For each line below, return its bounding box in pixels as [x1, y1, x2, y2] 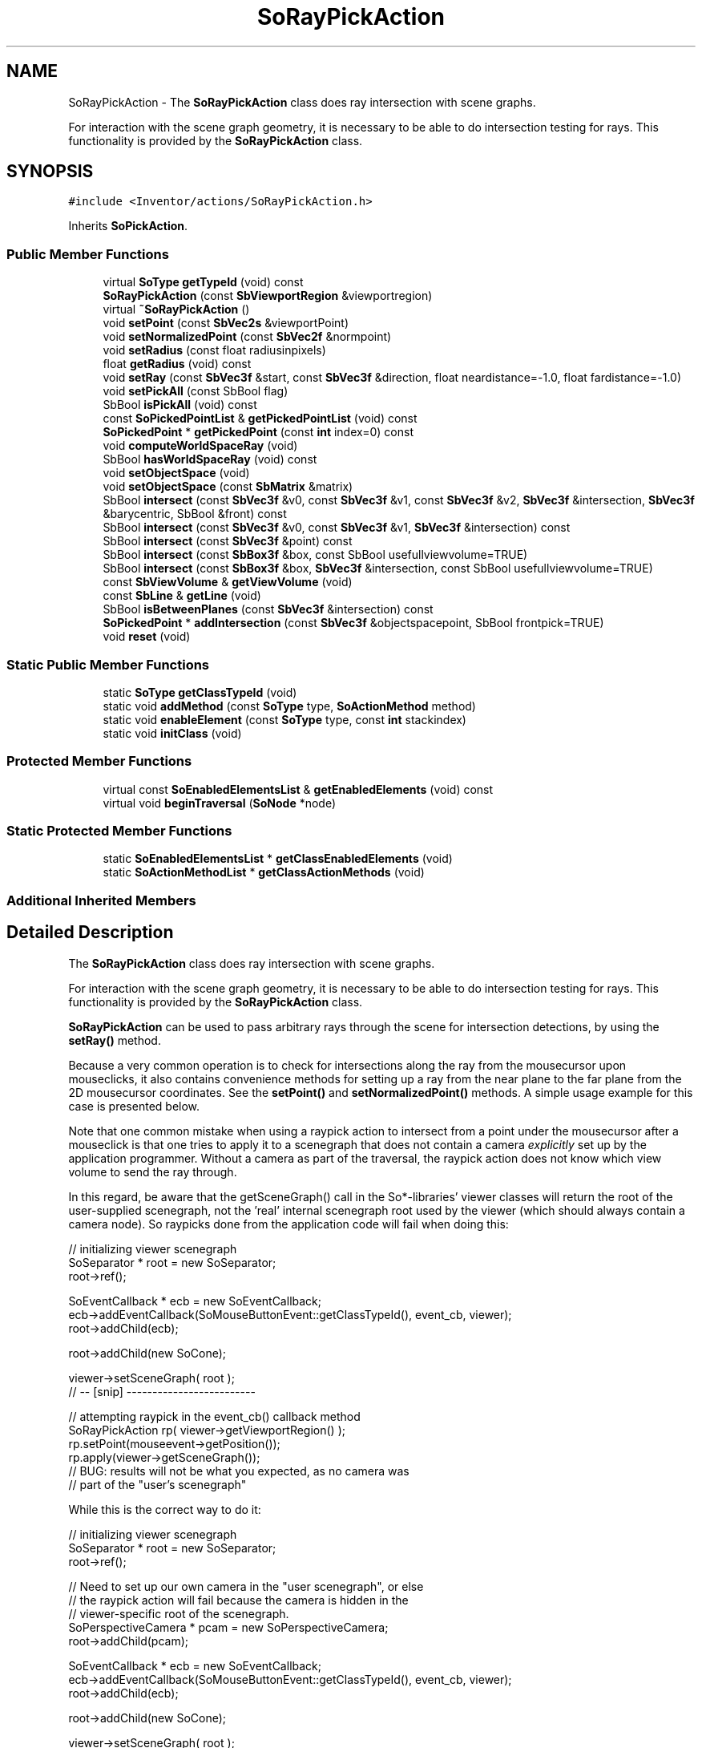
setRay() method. [68, 1033, 161, 1047]
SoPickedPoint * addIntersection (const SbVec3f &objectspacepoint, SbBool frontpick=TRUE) [103, 616, 604, 630]
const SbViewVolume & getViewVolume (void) [103, 575, 353, 589]
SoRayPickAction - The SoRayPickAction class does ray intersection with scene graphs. [68, 95, 536, 109]
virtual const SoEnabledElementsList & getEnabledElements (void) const [103, 782, 494, 796]
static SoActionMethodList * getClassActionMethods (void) [103, 865, 425, 880]
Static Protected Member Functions [6, 823, 232, 840]
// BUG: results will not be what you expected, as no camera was [68, 1463, 409, 1478]
